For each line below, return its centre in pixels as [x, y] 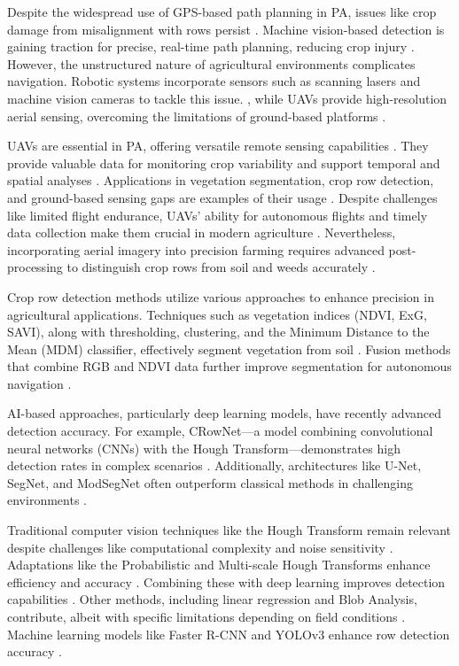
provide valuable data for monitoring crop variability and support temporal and [224, 163]
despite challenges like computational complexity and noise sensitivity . [200, 547]
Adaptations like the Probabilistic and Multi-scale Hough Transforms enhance [219, 565]
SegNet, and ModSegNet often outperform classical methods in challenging [210, 482]
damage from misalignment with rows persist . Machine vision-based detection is [226, 29]
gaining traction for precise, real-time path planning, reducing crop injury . [211, 46]
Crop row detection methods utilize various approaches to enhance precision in [221, 296]
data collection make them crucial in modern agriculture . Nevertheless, [202, 232]
